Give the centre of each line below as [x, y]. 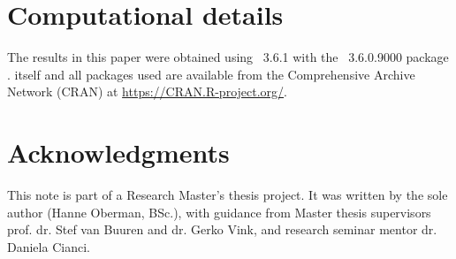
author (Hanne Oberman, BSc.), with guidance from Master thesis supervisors [219, 212]
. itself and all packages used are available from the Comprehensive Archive [211, 74]
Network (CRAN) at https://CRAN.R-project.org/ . [147, 91]
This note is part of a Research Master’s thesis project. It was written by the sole [228, 195]
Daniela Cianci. [49, 246]
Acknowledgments [118, 152]
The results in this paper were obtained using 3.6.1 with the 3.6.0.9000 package [228, 57]
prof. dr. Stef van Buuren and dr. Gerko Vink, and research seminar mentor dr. [222, 229]
